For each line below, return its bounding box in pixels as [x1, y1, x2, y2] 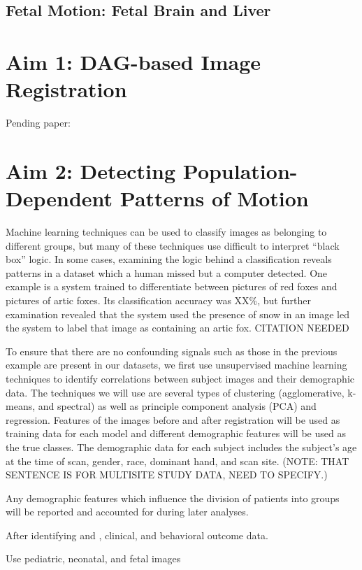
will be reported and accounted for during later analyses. [6, 504, 249, 519]
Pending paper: [6, 115, 71, 130]
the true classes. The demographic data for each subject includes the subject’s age [6, 439, 357, 454]
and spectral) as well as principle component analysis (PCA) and [38, 399, 317, 413]
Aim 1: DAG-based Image [6, 47, 261, 76]
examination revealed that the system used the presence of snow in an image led [6, 306, 349, 321]
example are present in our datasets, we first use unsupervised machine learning [6, 357, 347, 372]
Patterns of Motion [120, 184, 309, 213]
